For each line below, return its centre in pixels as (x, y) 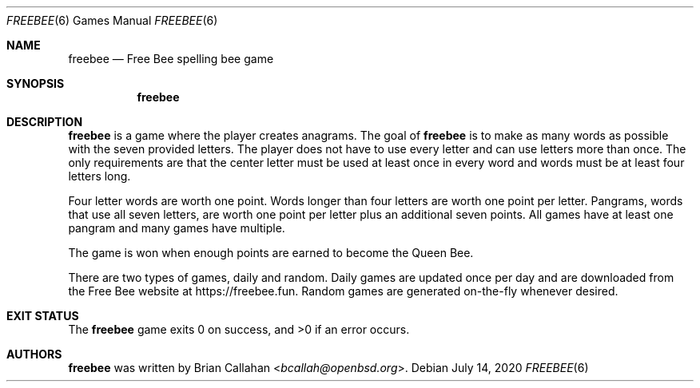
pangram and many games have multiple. (177, 228)
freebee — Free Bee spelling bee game (171, 59)
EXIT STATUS (43, 316)
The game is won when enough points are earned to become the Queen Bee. (271, 253)
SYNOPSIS (36, 83)
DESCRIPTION (45, 122)
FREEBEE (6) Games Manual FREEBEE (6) (112, 20)
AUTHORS (34, 354)
